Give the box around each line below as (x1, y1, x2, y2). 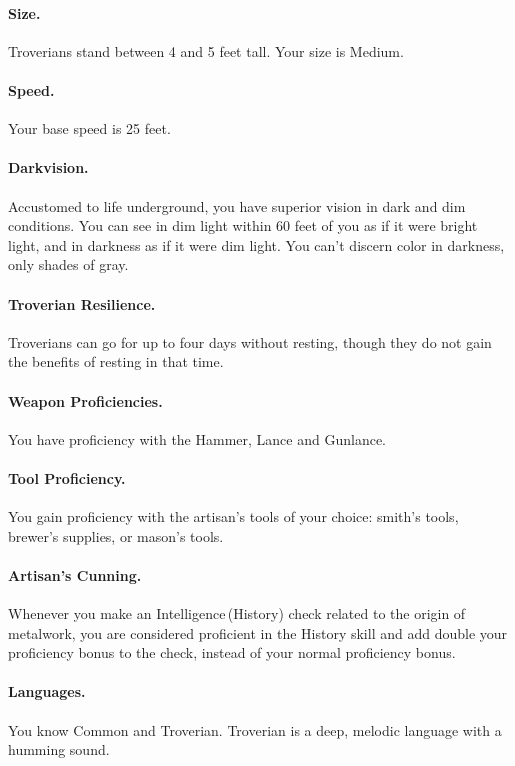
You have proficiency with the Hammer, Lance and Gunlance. (8, 428, 386, 449)
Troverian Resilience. (8, 293, 156, 314)
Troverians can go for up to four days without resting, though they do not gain (8, 331, 492, 352)
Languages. (8, 681, 86, 702)
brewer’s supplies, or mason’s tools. (8, 525, 224, 546)
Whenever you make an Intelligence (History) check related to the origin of (8, 603, 466, 624)
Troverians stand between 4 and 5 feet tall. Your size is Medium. (8, 40, 404, 61)
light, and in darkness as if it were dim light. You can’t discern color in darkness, (8, 234, 505, 255)
